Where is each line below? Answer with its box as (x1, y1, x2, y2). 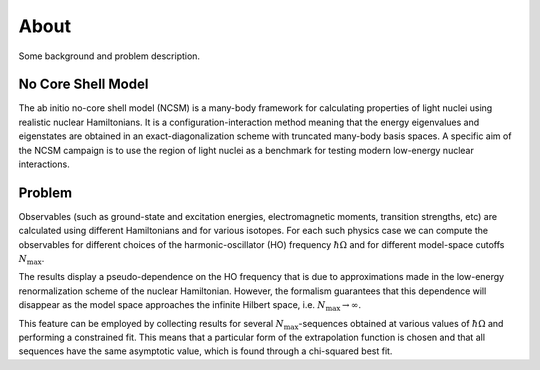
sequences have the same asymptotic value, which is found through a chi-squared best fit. (18, 345, 393, 357)
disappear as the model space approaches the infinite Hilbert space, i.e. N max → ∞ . (18, 299, 362, 314)
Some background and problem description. (18, 50, 200, 62)
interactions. (18, 158, 70, 170)
